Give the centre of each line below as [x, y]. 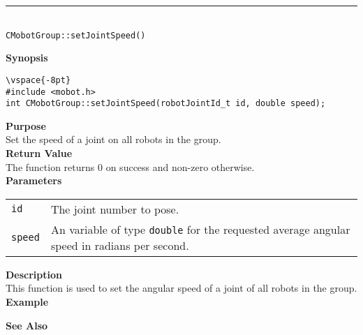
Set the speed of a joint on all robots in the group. [113, 139]
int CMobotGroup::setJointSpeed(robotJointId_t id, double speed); [166, 104]
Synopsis [27, 58]
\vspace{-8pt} [38, 80]
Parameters [34, 180]
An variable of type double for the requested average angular [200, 229]
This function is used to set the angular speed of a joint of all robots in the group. [181, 288]
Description [34, 274]
